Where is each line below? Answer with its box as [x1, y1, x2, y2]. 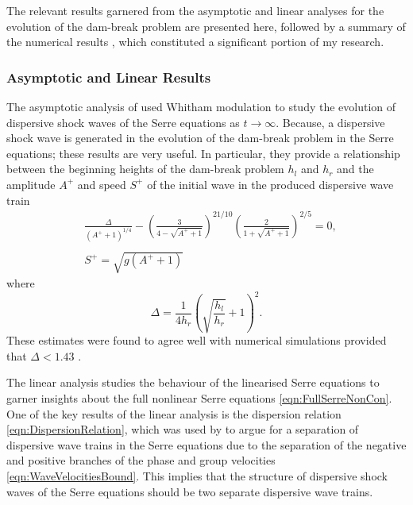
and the [337, 160, 374, 177]
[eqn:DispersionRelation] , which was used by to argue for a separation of [6, 421, 359, 438]
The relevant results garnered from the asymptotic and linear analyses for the [6, 2, 384, 18]
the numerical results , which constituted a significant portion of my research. [6, 33, 384, 50]
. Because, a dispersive [276, 114, 385, 130]
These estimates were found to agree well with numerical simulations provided [6, 332, 387, 349]
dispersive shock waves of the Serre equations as [6, 114, 240, 130]
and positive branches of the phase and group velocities [6, 452, 276, 468]
